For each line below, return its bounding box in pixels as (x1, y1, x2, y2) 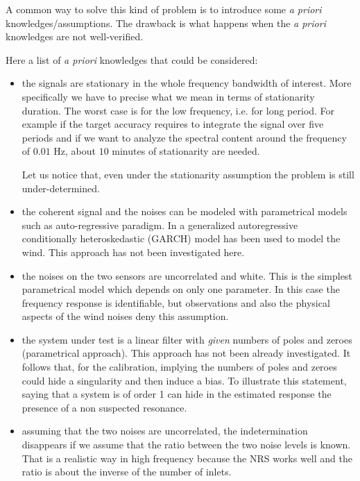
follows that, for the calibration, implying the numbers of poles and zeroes (22, 360, 337, 374)
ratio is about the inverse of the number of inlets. (22, 464, 232, 479)
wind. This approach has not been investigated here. (22, 244, 245, 259)
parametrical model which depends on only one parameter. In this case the (22, 282, 340, 296)
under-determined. (22, 180, 100, 195)
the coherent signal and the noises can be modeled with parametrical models (22, 204, 348, 219)
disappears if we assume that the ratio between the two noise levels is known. (22, 437, 351, 452)
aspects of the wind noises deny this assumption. (22, 309, 229, 323)
